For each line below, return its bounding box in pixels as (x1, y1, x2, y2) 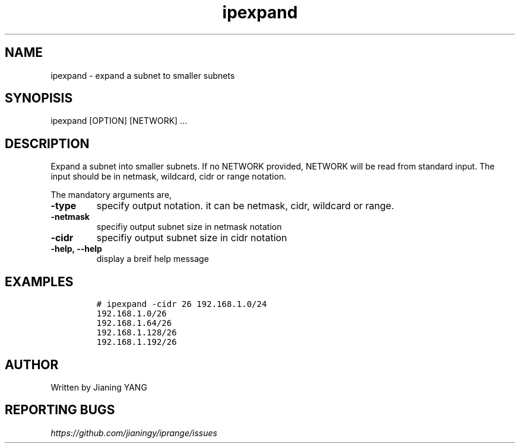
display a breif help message (96, 254, 209, 264)
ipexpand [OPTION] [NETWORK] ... (50, 116, 188, 126)
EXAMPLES (5, 274, 74, 289)
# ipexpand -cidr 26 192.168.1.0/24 (96, 299, 267, 309)
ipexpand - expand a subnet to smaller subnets (50, 70, 235, 81)
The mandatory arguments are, (50, 190, 172, 200)
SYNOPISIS (5, 91, 73, 106)
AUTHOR (5, 357, 59, 372)
